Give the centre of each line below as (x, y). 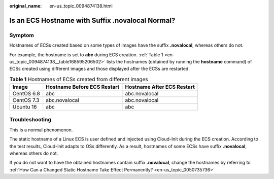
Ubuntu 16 (25, 107)
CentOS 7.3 (26, 100)
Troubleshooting (30, 120)
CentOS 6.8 (26, 94)
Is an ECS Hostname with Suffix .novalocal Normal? (92, 20)
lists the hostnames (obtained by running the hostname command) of (179, 61)
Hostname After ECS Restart (160, 87)
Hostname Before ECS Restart (83, 87)
